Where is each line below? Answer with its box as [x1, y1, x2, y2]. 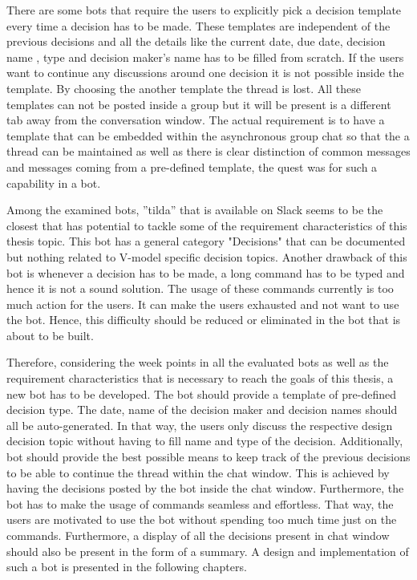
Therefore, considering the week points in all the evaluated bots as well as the [6, 354, 389, 371]
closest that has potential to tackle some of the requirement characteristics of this [6, 217, 407, 233]
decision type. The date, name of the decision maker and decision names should [6, 401, 398, 418]
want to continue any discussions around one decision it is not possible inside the [6, 64, 404, 81]
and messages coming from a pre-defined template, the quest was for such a [6, 158, 378, 175]
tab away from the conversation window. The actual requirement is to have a [6, 112, 385, 128]
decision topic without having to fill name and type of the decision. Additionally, [6, 432, 403, 449]
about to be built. [6, 327, 94, 343]
